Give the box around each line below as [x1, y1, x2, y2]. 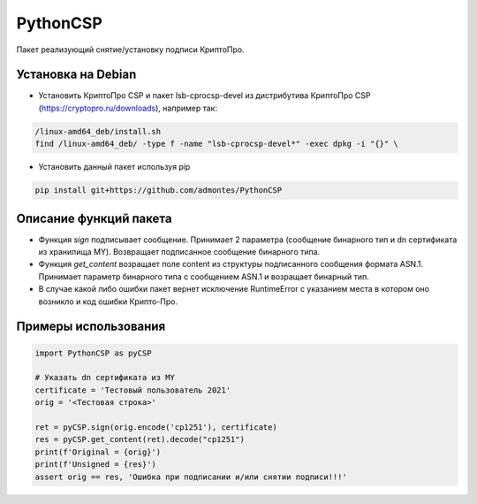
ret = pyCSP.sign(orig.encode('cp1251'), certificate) [34, 422, 277, 432]
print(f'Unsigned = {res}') [34, 460, 156, 470]
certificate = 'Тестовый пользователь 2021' [34, 385, 231, 395]
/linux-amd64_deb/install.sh [34, 126, 162, 136]
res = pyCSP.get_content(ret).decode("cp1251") [34, 434, 245, 445]
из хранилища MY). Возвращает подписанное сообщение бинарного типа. [38, 247, 321, 257]
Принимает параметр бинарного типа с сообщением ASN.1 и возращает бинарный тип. [38, 271, 370, 282]
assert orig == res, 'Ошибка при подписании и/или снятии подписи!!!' [34, 471, 348, 482]
